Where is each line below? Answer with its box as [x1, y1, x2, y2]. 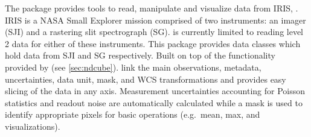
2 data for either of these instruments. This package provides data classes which [5, 37, 301, 49]
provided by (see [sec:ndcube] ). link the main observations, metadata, [5, 60, 261, 73]
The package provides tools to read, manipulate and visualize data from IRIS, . [5, 2, 298, 14]
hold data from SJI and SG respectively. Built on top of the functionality [5, 49, 275, 62]
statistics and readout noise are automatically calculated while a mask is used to [5, 96, 303, 109]
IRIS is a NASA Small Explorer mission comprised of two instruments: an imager [5, 13, 306, 26]
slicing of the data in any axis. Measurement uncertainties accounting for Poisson [5, 84, 305, 97]
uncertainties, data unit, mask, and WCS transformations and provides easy [5, 72, 286, 85]
